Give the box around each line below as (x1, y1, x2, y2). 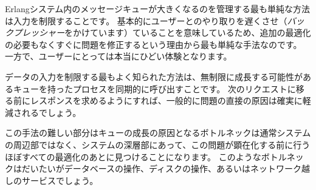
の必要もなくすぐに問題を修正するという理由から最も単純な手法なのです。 (5, 38, 302, 50)
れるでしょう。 (21, 106, 81, 118)
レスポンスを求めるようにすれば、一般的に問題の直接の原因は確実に (30, 94, 303, 107)
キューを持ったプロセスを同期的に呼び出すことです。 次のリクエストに (13, 82, 296, 95)
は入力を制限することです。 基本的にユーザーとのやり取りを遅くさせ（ (5, 14, 287, 27)
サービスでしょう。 (21, 174, 98, 186)
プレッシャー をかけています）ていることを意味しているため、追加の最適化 (13, 26, 311, 39)
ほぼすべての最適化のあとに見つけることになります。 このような (5, 150, 261, 163)
